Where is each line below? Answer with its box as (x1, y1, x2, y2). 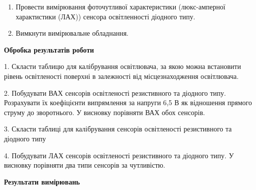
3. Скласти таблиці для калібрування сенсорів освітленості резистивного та (4, 124, 232, 134)
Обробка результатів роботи (4, 44, 94, 55)
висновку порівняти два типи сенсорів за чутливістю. (4, 160, 165, 170)
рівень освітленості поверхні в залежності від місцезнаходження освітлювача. (4, 70, 239, 81)
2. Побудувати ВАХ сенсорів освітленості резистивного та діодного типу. (4, 87, 226, 98)
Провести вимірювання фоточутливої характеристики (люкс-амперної (15, 1, 226, 11)
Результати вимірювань (4, 176, 80, 187)
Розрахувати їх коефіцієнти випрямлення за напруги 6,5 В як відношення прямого (4, 97, 252, 108)
